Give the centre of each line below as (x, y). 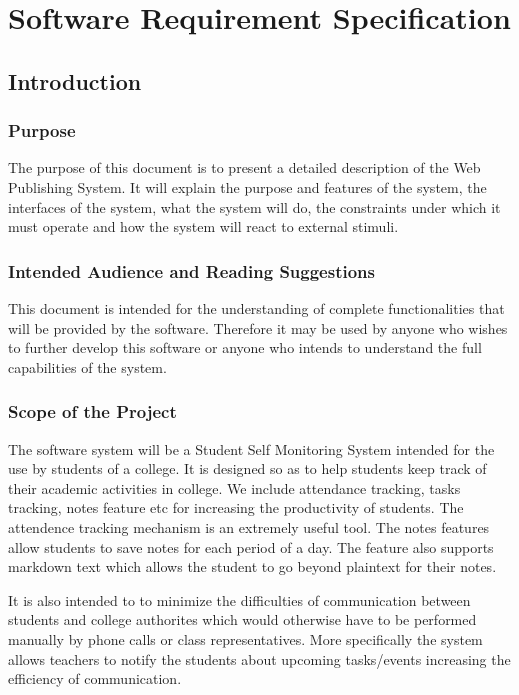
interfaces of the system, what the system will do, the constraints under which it (254, 206)
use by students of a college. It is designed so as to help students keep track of (247, 468)
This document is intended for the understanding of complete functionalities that (256, 307)
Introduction (75, 80)
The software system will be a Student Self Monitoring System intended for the (251, 448)
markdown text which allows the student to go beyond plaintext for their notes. (252, 566)
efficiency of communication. (95, 678)
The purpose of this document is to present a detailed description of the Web (244, 167)
